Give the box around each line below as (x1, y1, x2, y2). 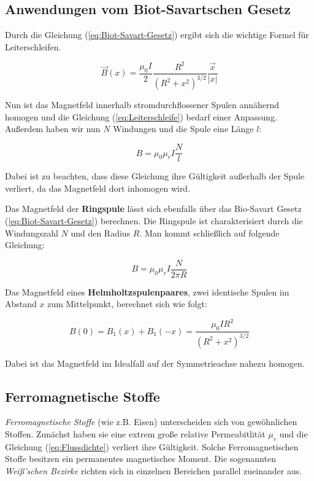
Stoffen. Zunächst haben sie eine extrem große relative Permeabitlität (5, 428, 266, 440)
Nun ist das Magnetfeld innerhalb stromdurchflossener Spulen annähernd (5, 98, 280, 111)
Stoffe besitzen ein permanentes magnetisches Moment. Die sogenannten (5, 452, 276, 465)
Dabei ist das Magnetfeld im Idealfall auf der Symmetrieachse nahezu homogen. (5, 356, 305, 369)
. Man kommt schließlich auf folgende (139, 226, 280, 239)
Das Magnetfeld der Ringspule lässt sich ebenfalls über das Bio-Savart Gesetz (5, 202, 302, 215)
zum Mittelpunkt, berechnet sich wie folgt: (47, 297, 207, 310)
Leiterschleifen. (5, 40, 61, 53)
